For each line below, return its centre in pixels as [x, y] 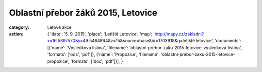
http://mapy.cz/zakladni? [179, 34]
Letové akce [59, 27]
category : [19, 27]
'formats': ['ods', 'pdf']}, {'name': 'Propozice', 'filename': [104, 54]
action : [16, 34]
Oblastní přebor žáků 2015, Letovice [83, 13]
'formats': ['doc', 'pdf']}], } [97, 61]
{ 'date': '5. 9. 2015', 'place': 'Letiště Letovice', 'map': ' [101, 34]
